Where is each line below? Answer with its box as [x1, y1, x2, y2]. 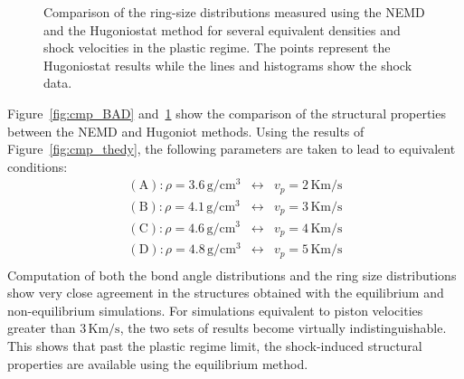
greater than [7, 318, 76, 337]
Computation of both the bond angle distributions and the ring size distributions [7, 265, 457, 284]
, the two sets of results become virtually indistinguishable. [119, 318, 447, 337]
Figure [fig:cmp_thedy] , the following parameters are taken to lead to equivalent [7, 139, 456, 158]
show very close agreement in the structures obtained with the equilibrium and [7, 283, 444, 302]
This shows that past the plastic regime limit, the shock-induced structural [7, 336, 422, 355]
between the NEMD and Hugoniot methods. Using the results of [7, 121, 365, 140]
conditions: [7, 156, 68, 175]
